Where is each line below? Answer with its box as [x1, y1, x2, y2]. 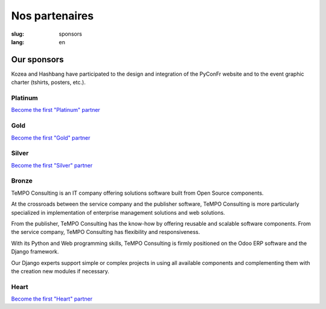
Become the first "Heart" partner [11, 295, 93, 302]
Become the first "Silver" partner [11, 161, 93, 169]
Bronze [11, 177, 33, 185]
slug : [11, 30, 24, 37]
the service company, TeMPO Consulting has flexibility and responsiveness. [11, 229, 200, 236]
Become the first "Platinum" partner [11, 106, 101, 114]
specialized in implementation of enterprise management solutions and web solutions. [11, 209, 226, 216]
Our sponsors [11, 54, 64, 65]
